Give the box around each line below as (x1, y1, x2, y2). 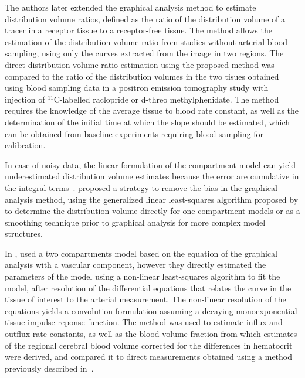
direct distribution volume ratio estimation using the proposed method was (5, 58, 274, 70)
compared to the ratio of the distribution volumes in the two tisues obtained (5, 70, 279, 82)
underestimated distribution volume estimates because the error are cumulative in (5, 170, 299, 182)
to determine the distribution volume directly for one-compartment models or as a (5, 205, 300, 217)
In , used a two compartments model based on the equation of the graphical (5, 247, 278, 259)
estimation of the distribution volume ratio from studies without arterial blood (5, 35, 288, 47)
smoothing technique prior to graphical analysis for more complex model (5, 216, 266, 228)
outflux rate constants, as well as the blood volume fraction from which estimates (5, 328, 297, 340)
